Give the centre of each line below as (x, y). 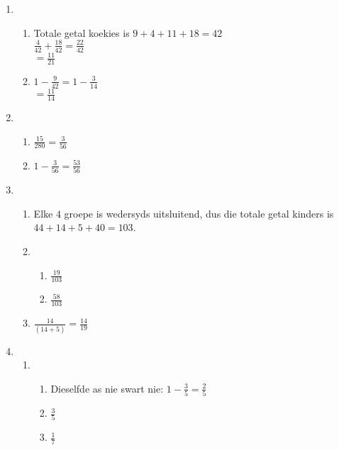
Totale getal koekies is (82, 32)
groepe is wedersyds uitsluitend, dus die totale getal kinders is (199, 213)
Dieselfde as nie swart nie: (107, 388)
